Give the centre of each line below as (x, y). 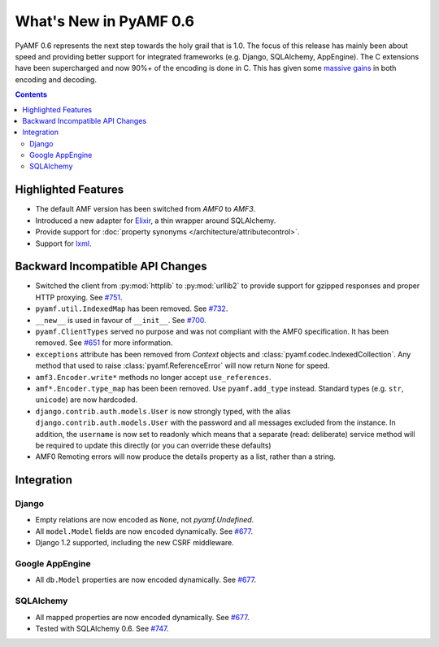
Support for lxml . (63, 243)
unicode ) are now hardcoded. (87, 400)
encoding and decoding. (56, 79)
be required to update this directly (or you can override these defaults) (153, 445)
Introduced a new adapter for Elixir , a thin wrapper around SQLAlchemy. (156, 221)
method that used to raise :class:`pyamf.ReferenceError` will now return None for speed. (183, 365)
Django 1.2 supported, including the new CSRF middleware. (135, 543)
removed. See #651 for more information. (104, 343)
